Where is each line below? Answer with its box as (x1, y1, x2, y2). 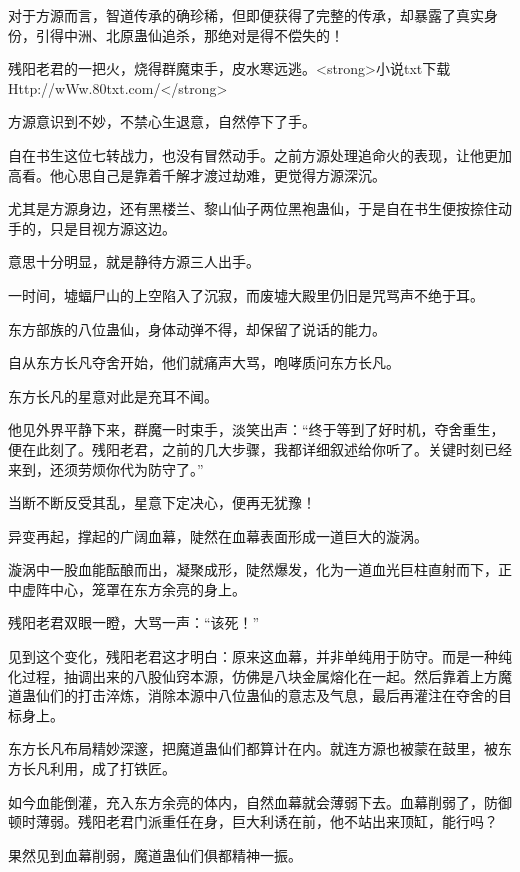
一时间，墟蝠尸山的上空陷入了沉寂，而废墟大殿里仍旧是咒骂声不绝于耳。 (8, 284, 484, 305)
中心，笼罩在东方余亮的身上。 (49, 578, 246, 599)
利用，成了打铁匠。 (49, 758, 176, 779)
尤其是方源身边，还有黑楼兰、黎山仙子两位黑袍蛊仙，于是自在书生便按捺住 (8, 198, 498, 219)
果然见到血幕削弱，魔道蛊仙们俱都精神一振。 (8, 844, 302, 865)
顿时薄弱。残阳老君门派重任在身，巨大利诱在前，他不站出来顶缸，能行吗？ (8, 811, 498, 832)
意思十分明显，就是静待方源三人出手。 (8, 251, 260, 272)
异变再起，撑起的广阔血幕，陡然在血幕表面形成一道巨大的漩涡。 (8, 525, 428, 546)
